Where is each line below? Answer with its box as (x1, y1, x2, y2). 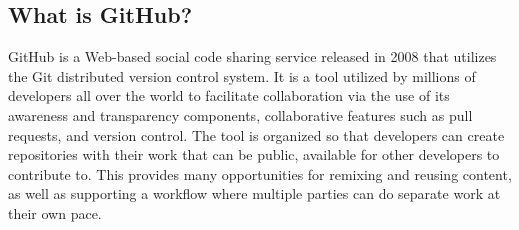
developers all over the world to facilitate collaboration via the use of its (8, 85, 450, 106)
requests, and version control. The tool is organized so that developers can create (8, 124, 505, 145)
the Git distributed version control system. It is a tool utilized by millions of (8, 65, 476, 86)
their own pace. (8, 202, 102, 223)
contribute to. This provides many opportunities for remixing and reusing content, (8, 163, 512, 184)
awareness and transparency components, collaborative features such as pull (8, 104, 473, 125)
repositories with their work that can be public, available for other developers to (8, 144, 500, 165)
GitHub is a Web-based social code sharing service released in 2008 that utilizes (8, 46, 497, 67)
